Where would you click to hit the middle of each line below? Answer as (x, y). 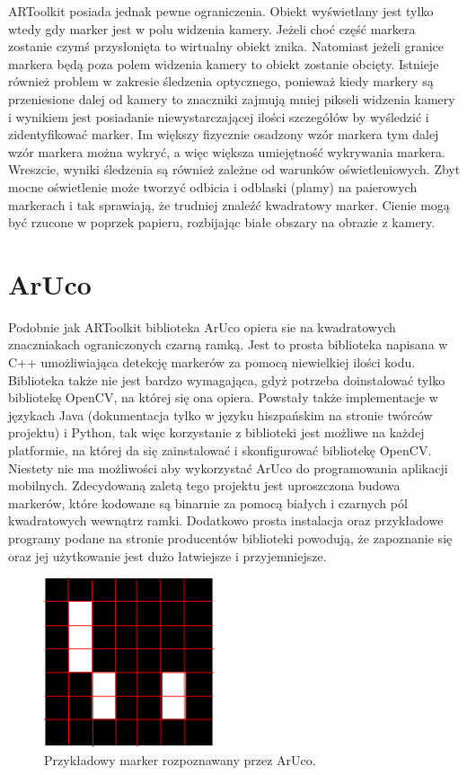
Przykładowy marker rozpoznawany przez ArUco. (180, 759)
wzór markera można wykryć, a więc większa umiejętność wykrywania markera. (227, 151)
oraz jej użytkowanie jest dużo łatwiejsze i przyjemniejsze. (167, 555)
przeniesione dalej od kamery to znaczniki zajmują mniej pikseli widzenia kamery (232, 98)
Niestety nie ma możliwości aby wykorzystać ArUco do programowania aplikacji (228, 467)
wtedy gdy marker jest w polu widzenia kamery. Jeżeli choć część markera (212, 28)
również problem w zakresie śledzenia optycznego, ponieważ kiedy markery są (221, 81)
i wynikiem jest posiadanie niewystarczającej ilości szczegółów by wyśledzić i (219, 116)
